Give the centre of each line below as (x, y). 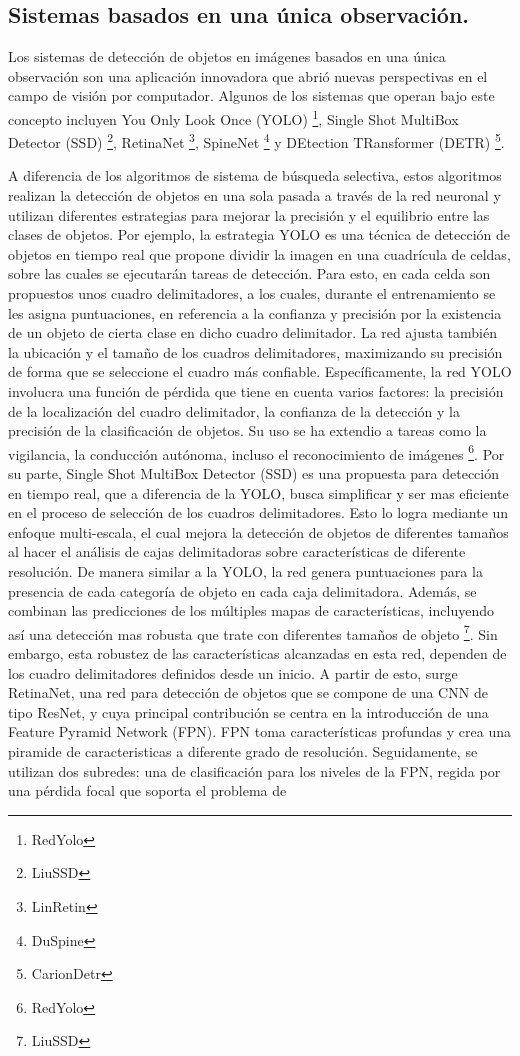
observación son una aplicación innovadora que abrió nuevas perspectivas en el (248, 75)
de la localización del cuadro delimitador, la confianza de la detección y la (234, 410)
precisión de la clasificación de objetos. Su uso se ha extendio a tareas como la (247, 430)
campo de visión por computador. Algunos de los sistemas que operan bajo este (251, 95)
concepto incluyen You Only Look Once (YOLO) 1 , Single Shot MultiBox (233, 117)
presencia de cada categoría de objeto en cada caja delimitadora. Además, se (242, 590)
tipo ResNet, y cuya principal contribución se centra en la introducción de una (248, 711)
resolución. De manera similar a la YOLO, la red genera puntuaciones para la (245, 571)
